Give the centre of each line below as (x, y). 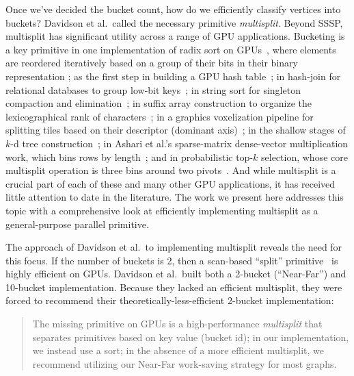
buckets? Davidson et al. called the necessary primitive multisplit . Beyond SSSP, (174, 22)
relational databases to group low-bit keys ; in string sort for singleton (153, 89)
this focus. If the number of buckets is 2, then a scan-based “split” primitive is (172, 260)
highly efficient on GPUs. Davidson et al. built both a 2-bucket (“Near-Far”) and (176, 274)
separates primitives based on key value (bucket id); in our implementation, (191, 337)
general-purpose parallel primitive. (77, 224)
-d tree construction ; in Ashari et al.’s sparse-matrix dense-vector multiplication (179, 143)
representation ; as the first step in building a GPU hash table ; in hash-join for (173, 76)
